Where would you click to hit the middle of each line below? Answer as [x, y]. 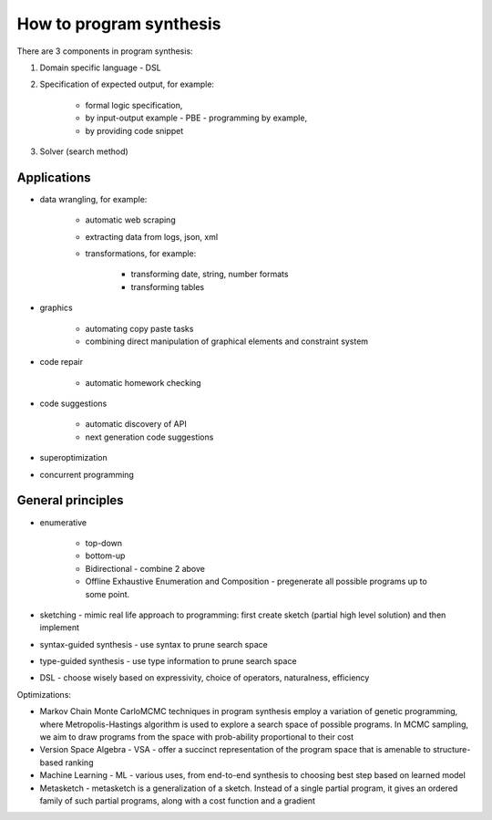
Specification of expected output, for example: [127, 84]
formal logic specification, [134, 105]
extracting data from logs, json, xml [152, 236]
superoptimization [74, 458]
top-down [104, 543]
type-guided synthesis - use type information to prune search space [168, 661]
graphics [56, 308]
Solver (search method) [84, 151]
